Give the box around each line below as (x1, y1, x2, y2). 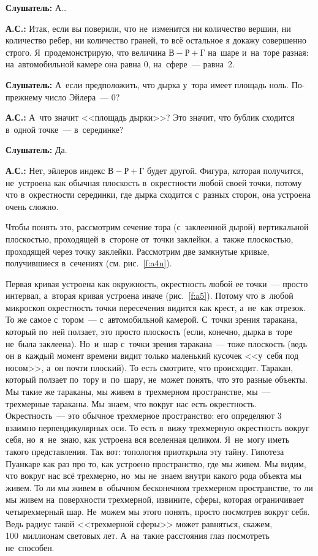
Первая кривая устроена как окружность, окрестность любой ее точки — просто (6, 277, 308, 290)
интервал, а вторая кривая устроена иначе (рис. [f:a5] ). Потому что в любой (6, 289, 293, 302)
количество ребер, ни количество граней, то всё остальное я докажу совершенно (6, 34, 306, 47)
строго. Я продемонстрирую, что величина (6, 45, 166, 58)
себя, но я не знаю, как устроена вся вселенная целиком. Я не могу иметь (6, 433, 290, 446)
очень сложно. (6, 200, 59, 212)
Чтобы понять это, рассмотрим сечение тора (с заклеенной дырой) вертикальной (6, 220, 309, 233)
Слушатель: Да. (6, 143, 67, 156)
